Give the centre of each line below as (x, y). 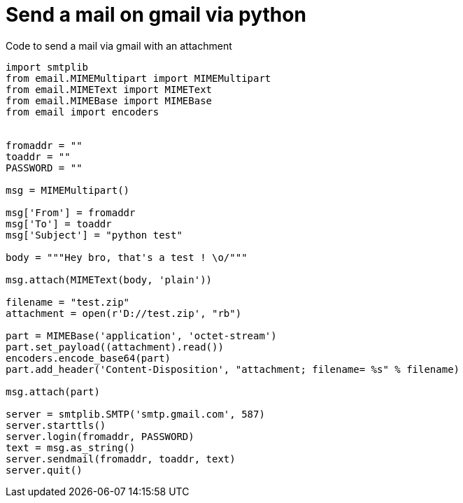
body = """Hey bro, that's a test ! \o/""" (127, 257)
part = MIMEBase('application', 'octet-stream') (141, 335)
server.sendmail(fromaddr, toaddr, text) (121, 459)
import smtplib (47, 67)
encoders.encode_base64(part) (88, 358)
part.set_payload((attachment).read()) (115, 347)
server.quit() (44, 470)
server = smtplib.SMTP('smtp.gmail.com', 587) (135, 414)
